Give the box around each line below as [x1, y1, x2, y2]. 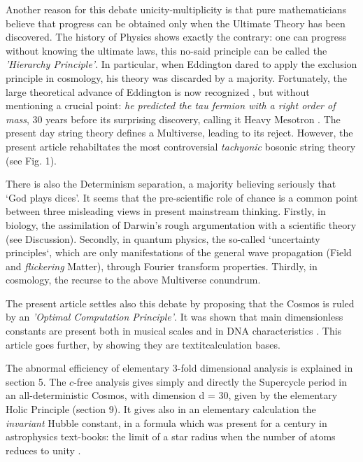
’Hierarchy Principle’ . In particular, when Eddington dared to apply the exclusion [6, 57, 357, 71]
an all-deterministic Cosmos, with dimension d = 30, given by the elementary [6, 388, 338, 402]
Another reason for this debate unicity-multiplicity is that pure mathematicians [6, 2, 346, 16]
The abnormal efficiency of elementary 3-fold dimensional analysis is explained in [6, 360, 353, 375]
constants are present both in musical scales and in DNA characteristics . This [6, 323, 342, 338]
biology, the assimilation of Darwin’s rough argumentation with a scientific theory [6, 217, 357, 232]
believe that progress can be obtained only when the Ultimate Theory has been [6, 15, 346, 30]
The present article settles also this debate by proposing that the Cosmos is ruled [6, 295, 355, 310]
